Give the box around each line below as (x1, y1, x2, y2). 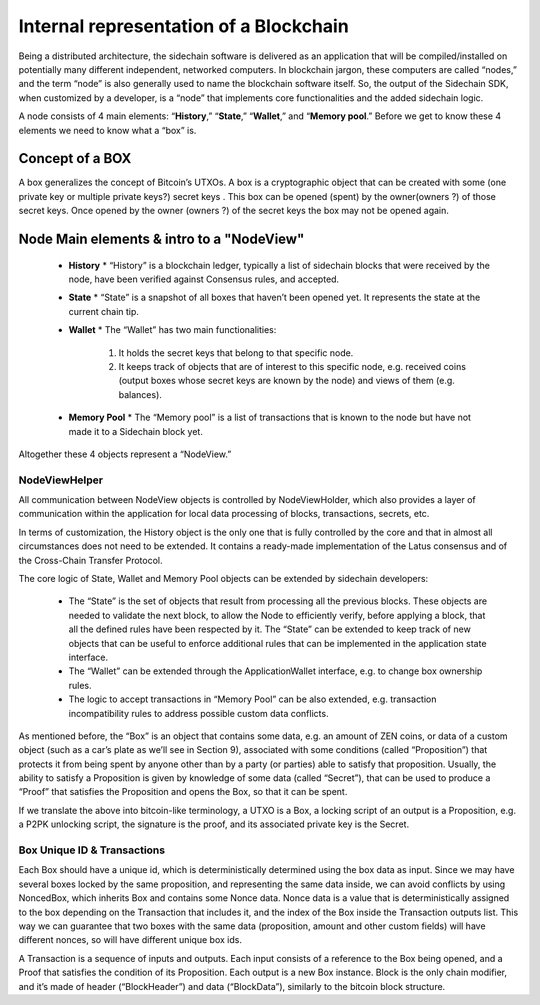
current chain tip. (68, 305, 140, 317)
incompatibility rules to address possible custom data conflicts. (68, 707, 329, 719)
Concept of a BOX (18, 150, 132, 167)
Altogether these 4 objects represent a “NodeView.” (18, 448, 232, 460)
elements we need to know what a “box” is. (18, 124, 197, 136)
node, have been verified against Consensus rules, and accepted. (68, 273, 340, 285)
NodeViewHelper (18, 473, 104, 487)
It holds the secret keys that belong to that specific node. (118, 346, 354, 359)
